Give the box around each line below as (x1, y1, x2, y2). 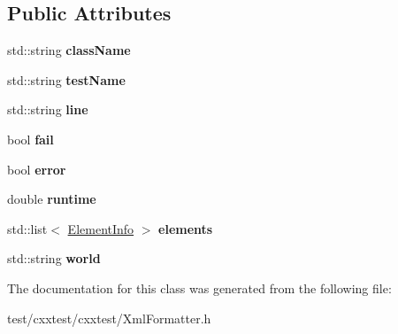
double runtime (7, 190, 96, 208)
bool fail (7, 129, 54, 148)
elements (158, 219, 213, 237)
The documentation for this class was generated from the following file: (7, 278, 392, 297)
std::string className (7, 41, 131, 59)
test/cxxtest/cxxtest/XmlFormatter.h (7, 308, 211, 327)
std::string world (7, 249, 101, 268)
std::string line (7, 100, 88, 119)
